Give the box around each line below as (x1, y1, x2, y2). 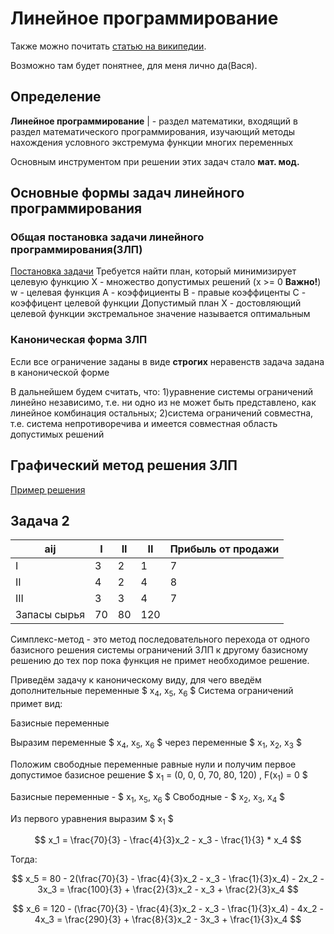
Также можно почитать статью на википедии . (10, 40, 207, 52)
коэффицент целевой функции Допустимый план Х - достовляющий (10, 297, 302, 309)
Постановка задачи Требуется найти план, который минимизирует (10, 265, 297, 277)
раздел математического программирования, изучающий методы (10, 125, 296, 137)
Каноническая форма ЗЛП (10, 333, 148, 347)
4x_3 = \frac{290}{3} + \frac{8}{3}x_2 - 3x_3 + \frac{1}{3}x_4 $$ (34, 913, 302, 926)
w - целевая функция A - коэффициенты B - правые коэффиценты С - (10, 287, 307, 299)
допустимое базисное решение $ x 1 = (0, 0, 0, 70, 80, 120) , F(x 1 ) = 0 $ (10, 768, 308, 783)
